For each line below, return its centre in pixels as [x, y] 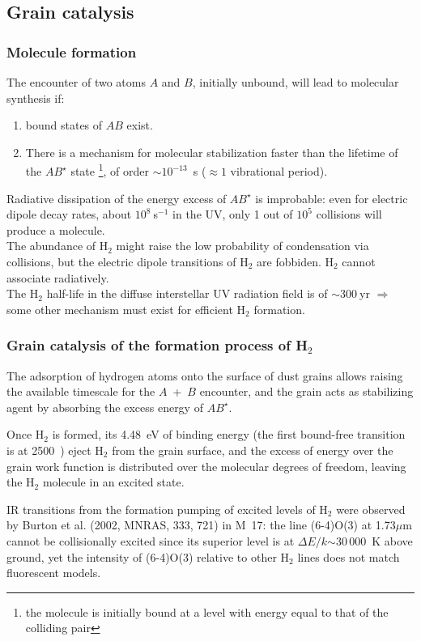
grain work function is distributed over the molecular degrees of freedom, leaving [206, 466]
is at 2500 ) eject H [55, 450]
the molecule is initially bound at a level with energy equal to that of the [207, 611]
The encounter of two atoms [76, 82]
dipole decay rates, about [69, 214]
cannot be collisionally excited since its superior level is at [151, 540]
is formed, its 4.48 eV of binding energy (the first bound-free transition [229, 434]
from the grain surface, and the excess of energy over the [253, 450]
